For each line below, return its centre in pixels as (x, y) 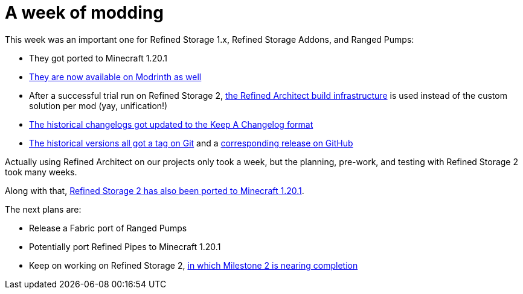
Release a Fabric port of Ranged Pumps (108, 228)
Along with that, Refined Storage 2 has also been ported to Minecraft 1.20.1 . (155, 190)
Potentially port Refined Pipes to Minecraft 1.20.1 (125, 246)
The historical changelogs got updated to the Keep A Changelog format (171, 124)
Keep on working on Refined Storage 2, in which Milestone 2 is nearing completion (194, 265)
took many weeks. (41, 172)
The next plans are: (43, 209)
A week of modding (84, 13)
